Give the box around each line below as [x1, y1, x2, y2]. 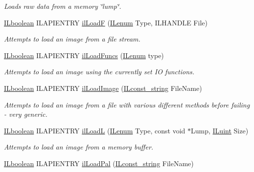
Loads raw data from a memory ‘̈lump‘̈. [4, 1, 121, 11]
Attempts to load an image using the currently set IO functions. [4, 66, 195, 77]
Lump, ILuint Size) [191, 125, 249, 135]
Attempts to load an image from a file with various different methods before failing [4, 99, 250, 109]
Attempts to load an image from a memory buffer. [4, 142, 154, 152]
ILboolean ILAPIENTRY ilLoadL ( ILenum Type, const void [4, 125, 185, 135]
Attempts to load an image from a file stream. [4, 34, 140, 44]
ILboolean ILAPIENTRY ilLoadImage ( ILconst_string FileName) [4, 83, 202, 93]
